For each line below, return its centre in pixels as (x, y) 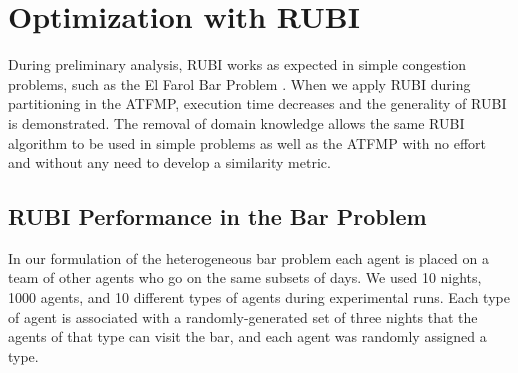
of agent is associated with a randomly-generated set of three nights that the (243, 316)
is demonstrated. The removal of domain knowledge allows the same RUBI (236, 122)
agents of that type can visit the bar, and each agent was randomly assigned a (247, 336)
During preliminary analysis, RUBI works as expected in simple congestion (237, 64)
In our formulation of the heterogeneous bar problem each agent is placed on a (249, 257)
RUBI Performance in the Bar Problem (217, 216)
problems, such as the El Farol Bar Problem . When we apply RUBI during (239, 83)
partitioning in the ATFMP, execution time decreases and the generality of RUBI (257, 103)
